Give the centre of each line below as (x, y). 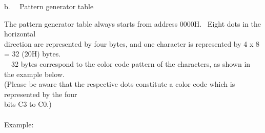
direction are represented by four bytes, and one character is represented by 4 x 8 (132, 43)
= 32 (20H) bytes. (33, 54)
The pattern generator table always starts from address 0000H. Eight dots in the (132, 23)
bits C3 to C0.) (28, 104)
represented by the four (41, 94)
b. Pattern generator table (49, 6)
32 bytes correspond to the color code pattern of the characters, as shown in (131, 63)
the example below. (34, 74)
